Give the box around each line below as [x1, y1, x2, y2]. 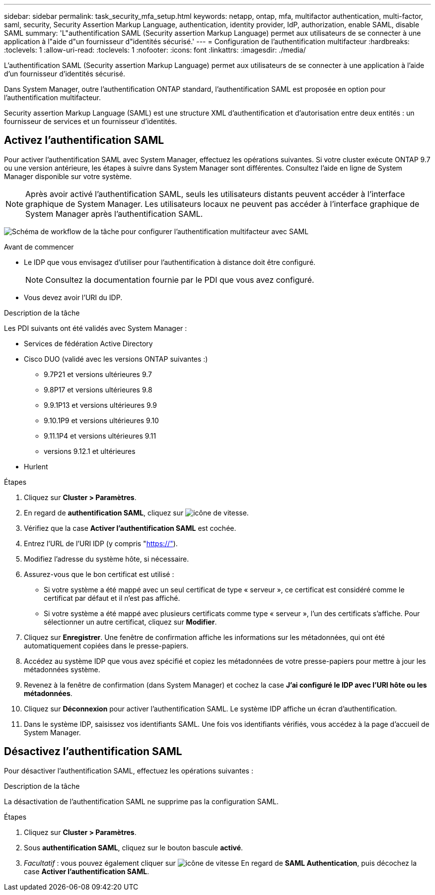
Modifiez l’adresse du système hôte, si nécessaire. [24, 554, 189, 563]
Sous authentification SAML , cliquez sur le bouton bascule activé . [24, 843, 243, 852]
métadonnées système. [24, 665, 100, 674]
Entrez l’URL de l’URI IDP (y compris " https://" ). [24, 539, 178, 548]
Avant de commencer [4, 242, 74, 251]
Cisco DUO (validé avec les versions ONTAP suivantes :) [24, 354, 208, 363]
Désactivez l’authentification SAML [4, 745, 182, 758]
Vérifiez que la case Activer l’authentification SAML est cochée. [24, 523, 236, 532]
